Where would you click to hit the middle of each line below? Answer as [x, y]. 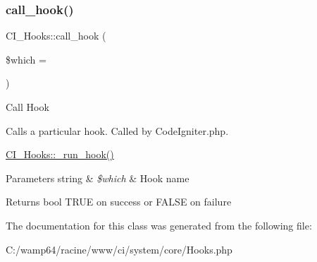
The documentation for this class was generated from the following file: [159, 225]
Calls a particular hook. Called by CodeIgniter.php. [117, 130]
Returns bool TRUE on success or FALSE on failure [119, 202]
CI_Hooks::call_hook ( [56, 36]
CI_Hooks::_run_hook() [60, 154]
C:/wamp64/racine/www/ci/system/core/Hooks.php [119, 249]
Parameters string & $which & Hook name [98, 178]
